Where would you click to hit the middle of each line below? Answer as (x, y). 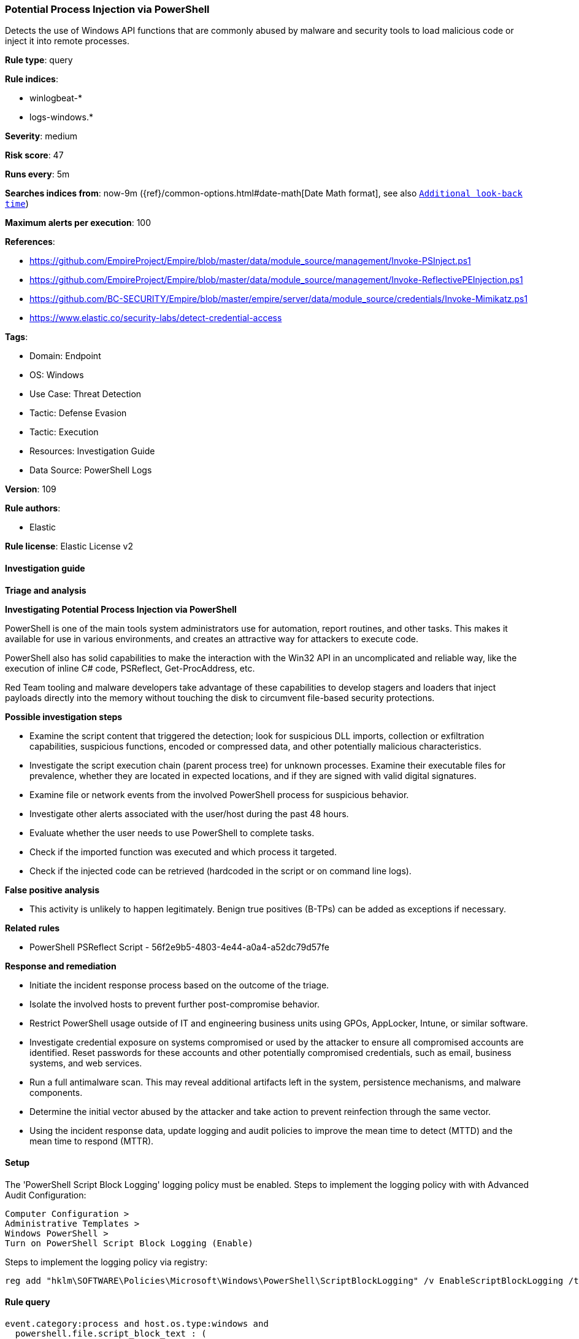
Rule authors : (33, 508)
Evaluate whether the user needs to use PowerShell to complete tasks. (172, 833)
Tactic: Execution (64, 432)
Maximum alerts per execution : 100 (78, 223)
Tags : (17, 337)
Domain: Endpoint (65, 356)
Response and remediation (61, 966)
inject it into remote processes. (67, 41)
